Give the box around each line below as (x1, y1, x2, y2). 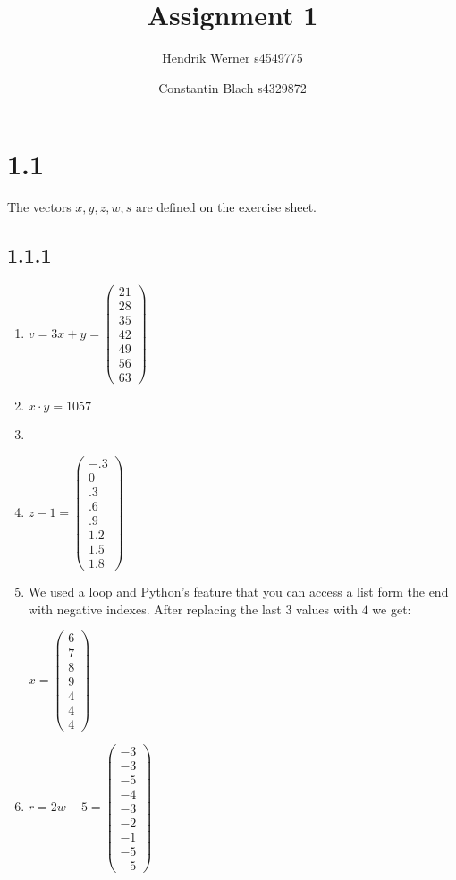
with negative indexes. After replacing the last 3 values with (28, 599, 358, 618)
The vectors (7, 198, 72, 216)
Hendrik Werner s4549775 (162, 48, 303, 67)
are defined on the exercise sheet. (135, 198, 317, 216)
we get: (372, 599, 411, 618)
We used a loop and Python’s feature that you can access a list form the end (28, 582, 449, 601)
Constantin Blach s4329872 (158, 78, 307, 97)
